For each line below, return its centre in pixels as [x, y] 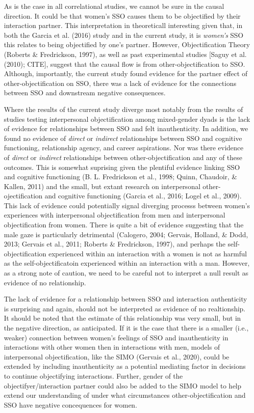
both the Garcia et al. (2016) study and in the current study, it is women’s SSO [124, 35]
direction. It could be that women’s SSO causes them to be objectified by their [122, 15]
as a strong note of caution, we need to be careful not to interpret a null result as [126, 273]
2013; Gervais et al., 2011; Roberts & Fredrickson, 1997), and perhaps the [115, 244]
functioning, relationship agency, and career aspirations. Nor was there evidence [124, 148]
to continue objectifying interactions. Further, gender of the [93, 375]
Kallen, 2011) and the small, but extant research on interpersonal [102, 186]
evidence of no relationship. [45, 282]
